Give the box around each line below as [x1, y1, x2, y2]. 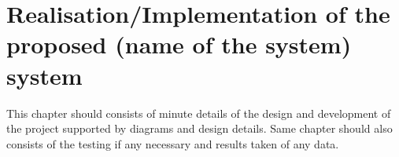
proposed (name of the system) [6, 28, 352, 60]
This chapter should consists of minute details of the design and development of [6, 104, 391, 121]
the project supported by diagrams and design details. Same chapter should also [6, 120, 393, 137]
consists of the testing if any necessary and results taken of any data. [6, 135, 339, 152]
